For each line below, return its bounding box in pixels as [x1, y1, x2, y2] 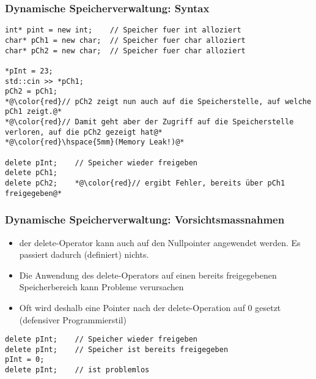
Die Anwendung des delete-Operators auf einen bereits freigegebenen [19, 268, 277, 281]
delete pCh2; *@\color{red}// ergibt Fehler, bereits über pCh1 [5, 179, 285, 188]
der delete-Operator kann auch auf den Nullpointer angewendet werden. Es [19, 236, 301, 249]
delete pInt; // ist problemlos [5, 366, 150, 375]
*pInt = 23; [5, 66, 53, 75]
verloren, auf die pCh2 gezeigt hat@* [5, 127, 163, 137]
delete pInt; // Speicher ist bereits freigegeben [5, 345, 229, 354]
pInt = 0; [5, 355, 45, 364]
